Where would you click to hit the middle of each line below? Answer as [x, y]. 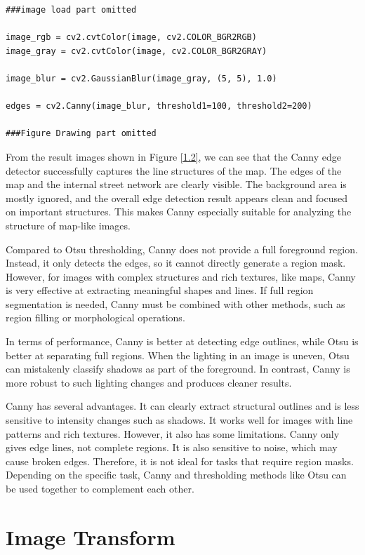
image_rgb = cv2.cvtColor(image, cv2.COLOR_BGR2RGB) [131, 38]
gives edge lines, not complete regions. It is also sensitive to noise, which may [172, 447]
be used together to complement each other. [100, 488]
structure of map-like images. [68, 225]
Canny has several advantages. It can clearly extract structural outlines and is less [182, 406]
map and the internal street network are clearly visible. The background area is [176, 184]
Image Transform [91, 536]
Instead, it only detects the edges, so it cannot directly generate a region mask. [176, 263]
